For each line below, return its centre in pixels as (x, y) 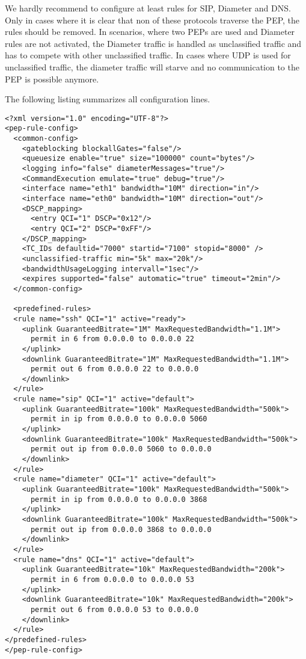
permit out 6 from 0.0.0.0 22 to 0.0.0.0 (115, 369)
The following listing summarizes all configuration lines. (108, 99)
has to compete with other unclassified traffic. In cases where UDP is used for (148, 55)
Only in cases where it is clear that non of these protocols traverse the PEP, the (152, 20)
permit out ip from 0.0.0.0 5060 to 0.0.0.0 (121, 449)
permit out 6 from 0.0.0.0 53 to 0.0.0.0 (115, 609)
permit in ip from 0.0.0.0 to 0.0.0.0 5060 (119, 419)
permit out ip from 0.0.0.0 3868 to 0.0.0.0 (121, 529)
